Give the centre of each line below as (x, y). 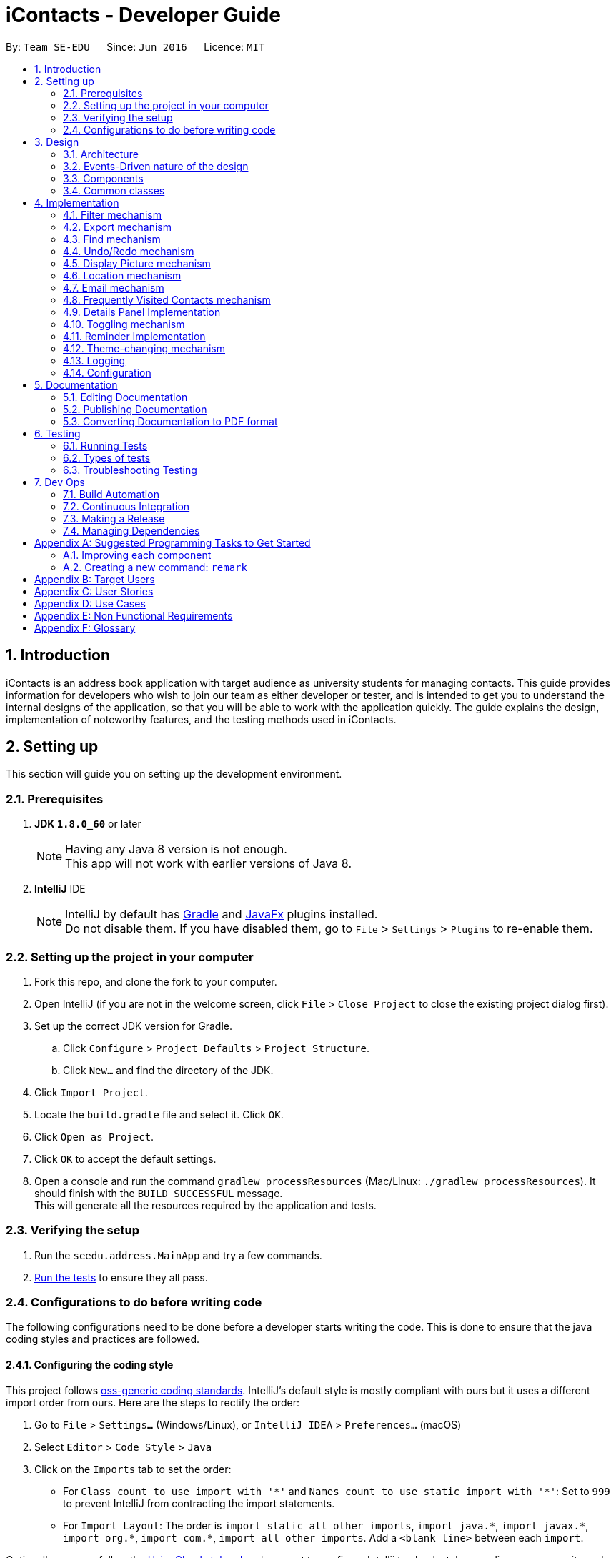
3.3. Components (103, 178)
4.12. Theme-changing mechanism (144, 348)
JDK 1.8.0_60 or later (88, 824)
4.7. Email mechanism (114, 287)
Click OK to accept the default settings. (125, 1158)
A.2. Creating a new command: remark (155, 567)
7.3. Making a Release (114, 518)
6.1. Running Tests (105, 445)
